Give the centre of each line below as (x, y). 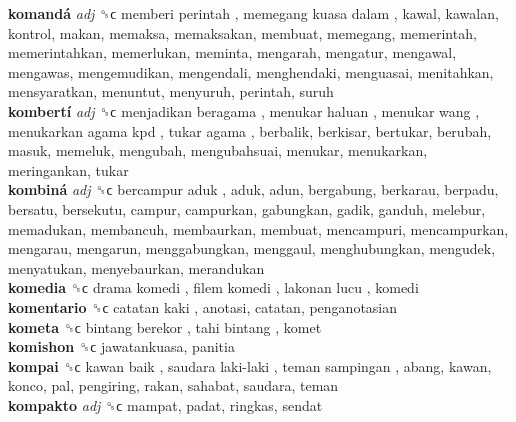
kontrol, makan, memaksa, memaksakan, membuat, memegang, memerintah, (242, 32)
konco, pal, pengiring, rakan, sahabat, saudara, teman (173, 385)
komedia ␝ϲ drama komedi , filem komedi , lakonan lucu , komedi (213, 287)
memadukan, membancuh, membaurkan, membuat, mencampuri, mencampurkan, (258, 228)
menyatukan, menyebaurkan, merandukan (136, 267)
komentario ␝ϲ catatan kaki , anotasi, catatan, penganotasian (203, 306)
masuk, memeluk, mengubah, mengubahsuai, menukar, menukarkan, (218, 150)
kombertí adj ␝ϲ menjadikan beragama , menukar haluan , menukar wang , (244, 110)
